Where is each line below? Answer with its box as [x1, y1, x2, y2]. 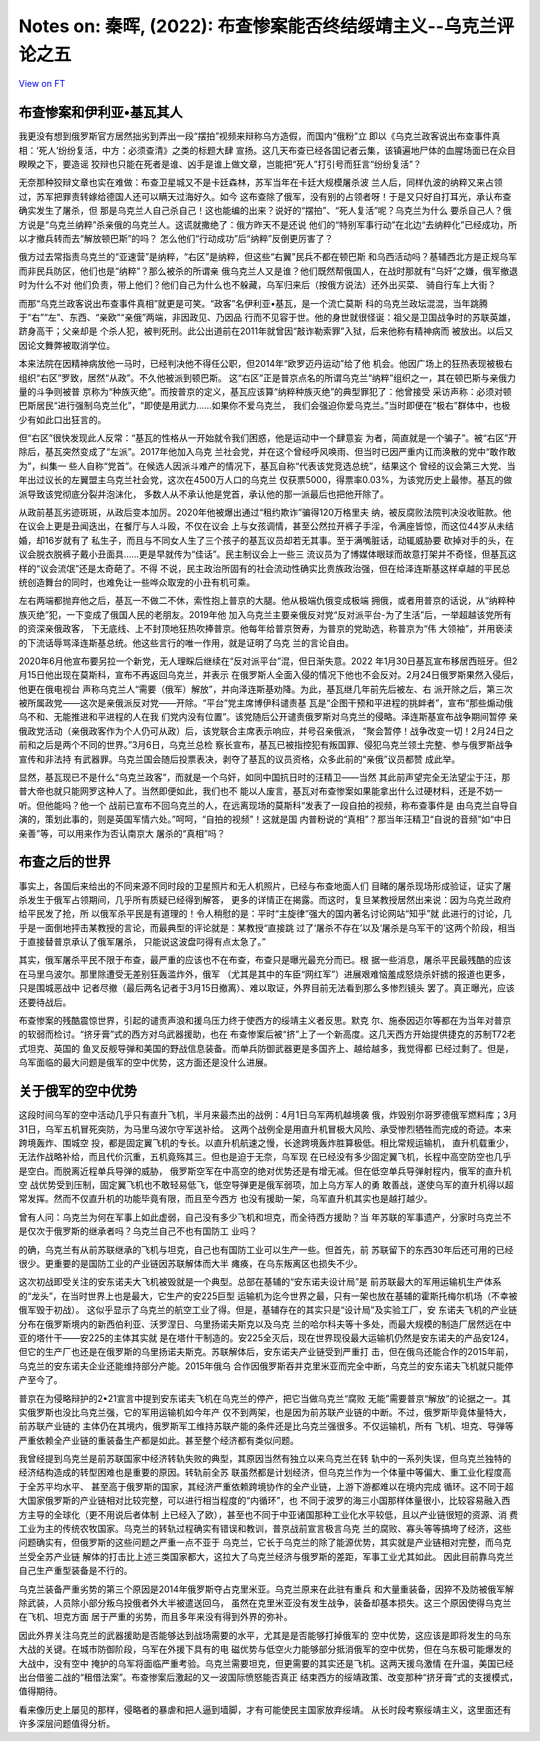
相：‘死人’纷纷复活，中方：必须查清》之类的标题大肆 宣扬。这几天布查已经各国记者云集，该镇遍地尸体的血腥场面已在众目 [18, 144, 517, 156]
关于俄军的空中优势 [18, 1083, 137, 1100]
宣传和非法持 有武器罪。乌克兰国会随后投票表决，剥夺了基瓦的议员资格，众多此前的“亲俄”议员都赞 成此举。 [18, 753, 461, 765]
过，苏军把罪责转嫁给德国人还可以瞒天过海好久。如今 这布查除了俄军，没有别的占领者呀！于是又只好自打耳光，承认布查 [18, 190, 512, 202]
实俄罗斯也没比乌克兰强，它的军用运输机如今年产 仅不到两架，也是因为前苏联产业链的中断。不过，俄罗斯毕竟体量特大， [18, 1406, 512, 1418]
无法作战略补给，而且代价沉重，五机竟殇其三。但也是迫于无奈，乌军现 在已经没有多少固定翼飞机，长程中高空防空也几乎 [18, 1151, 512, 1163]
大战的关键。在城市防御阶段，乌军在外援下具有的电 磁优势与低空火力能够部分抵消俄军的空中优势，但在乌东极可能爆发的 [18, 1643, 512, 1655]
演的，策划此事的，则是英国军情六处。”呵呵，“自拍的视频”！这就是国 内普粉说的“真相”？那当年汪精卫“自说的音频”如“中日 [18, 813, 512, 825]
